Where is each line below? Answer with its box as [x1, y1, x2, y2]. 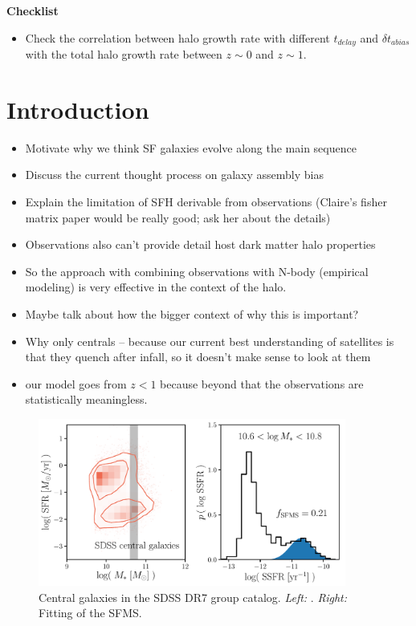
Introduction [6, 92, 149, 125]
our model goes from [25, 375, 127, 392]
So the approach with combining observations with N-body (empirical [25, 262, 369, 279]
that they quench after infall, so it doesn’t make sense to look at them [25, 348, 371, 365]
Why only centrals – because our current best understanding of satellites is [25, 332, 394, 349]
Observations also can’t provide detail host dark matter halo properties [25, 236, 376, 253]
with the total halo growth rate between [25, 46, 222, 63]
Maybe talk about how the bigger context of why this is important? [25, 305, 359, 322]
